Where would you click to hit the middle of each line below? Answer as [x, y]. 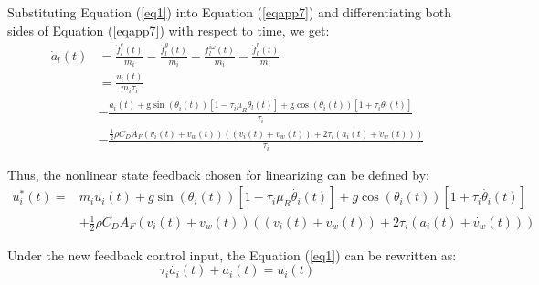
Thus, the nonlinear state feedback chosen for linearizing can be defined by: [218, 174]
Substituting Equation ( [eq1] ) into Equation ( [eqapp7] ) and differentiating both [230, 12]
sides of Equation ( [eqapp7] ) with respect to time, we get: [169, 30]
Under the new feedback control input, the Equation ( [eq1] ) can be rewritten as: [232, 254]
